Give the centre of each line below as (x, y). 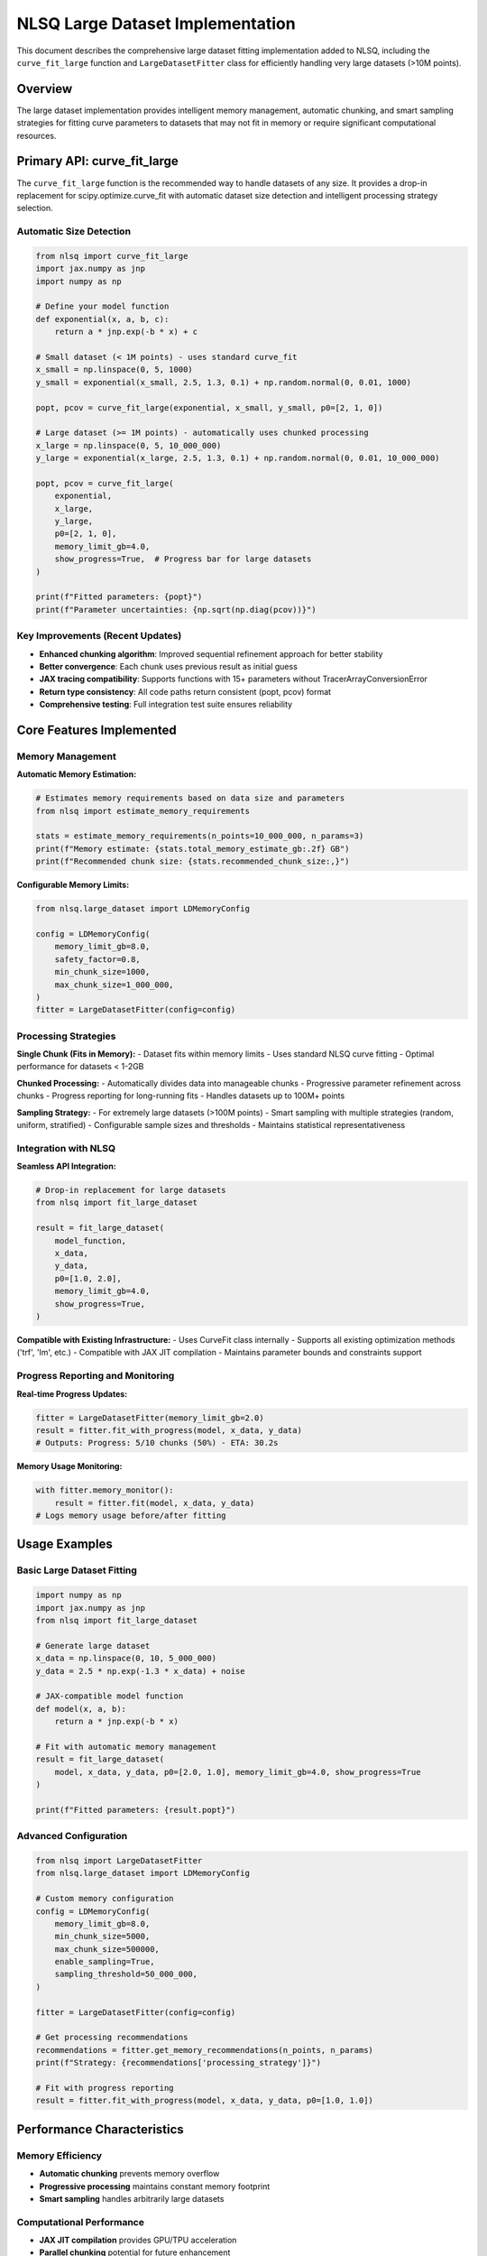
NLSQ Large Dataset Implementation (156, 23)
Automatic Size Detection (74, 232)
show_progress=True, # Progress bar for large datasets (183, 559)
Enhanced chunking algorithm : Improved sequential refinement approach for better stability (211, 653)
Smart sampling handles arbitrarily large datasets (132, 2198)
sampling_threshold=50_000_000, (126, 1974)
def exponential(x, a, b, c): (102, 319)
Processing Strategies (66, 1036)
